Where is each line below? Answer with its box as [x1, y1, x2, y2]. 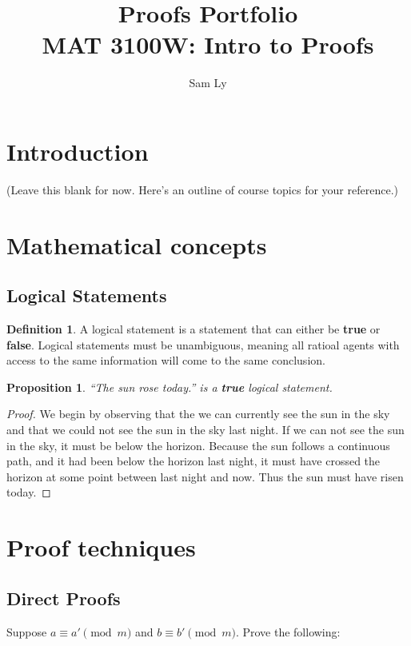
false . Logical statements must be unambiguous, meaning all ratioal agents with [6, 336, 400, 353]
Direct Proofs [6, 585, 121, 610]
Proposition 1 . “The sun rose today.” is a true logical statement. [6, 378, 333, 395]
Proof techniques [6, 531, 196, 564]
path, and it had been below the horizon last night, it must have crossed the [6, 453, 381, 469]
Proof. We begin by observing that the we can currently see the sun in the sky [6, 405, 390, 422]
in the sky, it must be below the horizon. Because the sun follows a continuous [6, 437, 390, 453]
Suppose [6, 623, 47, 640]
